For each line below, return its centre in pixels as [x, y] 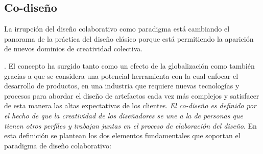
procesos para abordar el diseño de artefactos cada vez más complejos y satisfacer [132, 95]
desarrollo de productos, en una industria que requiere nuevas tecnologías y [122, 86]
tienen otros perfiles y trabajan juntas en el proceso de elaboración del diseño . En [130, 125]
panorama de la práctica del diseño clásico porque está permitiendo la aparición [129, 38]
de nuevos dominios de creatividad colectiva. [74, 49]
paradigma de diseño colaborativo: [58, 145]
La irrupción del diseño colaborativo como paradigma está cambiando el [117, 29]
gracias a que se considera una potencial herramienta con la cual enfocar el [121, 75]
